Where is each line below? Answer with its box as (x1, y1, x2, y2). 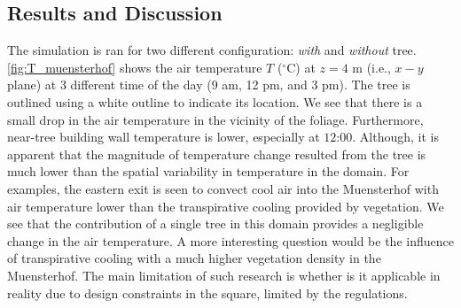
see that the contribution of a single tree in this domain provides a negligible (7, 214, 424, 233)
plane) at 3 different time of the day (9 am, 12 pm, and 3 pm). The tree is (7, 75, 410, 94)
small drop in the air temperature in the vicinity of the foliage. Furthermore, (7, 110, 424, 128)
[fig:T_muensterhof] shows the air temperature (7, 58, 262, 76)
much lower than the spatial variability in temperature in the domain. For (7, 162, 410, 181)
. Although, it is (352, 127, 439, 146)
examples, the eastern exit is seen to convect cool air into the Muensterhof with (7, 179, 439, 197)
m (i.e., (352, 58, 391, 76)
